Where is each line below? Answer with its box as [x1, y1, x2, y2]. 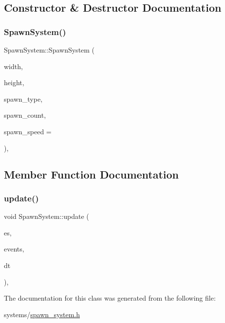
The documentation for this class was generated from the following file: [4, 293, 216, 303]
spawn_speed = [4, 126, 52, 136]
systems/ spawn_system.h [4, 309, 80, 319]
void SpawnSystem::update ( [4, 211, 89, 221]
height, [4, 77, 24, 88]
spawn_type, [4, 93, 43, 104]
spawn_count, [4, 110, 46, 120]
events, [4, 244, 24, 254]
